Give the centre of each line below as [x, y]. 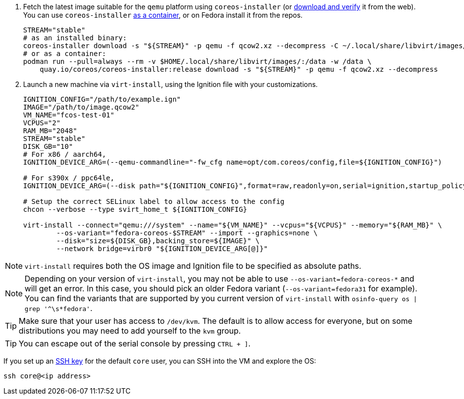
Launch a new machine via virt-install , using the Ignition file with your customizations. [170, 84]
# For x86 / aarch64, [65, 154]
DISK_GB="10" [48, 146]
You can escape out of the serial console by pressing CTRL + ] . [135, 343]
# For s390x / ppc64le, [69, 178]
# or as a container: [65, 54]
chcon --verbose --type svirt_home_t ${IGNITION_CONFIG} [135, 209]
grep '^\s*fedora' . [59, 308]
